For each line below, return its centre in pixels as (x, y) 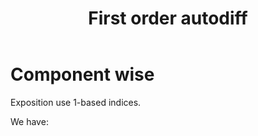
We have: (29, 121)
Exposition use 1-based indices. (76, 102)
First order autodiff (168, 18)
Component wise (82, 74)
